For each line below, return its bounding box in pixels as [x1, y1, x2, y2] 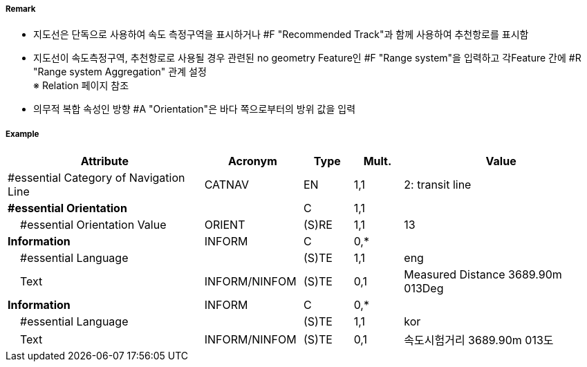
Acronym [227, 154, 277, 169]
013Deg [404, 281, 444, 296]
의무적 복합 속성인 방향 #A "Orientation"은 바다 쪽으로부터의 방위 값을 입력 [33, 103, 356, 115]
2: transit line [404, 178, 472, 192]
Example [6, 129, 39, 139]
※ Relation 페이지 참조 [33, 79, 129, 92]
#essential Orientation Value [20, 218, 167, 232]
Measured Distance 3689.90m [404, 267, 562, 282]
